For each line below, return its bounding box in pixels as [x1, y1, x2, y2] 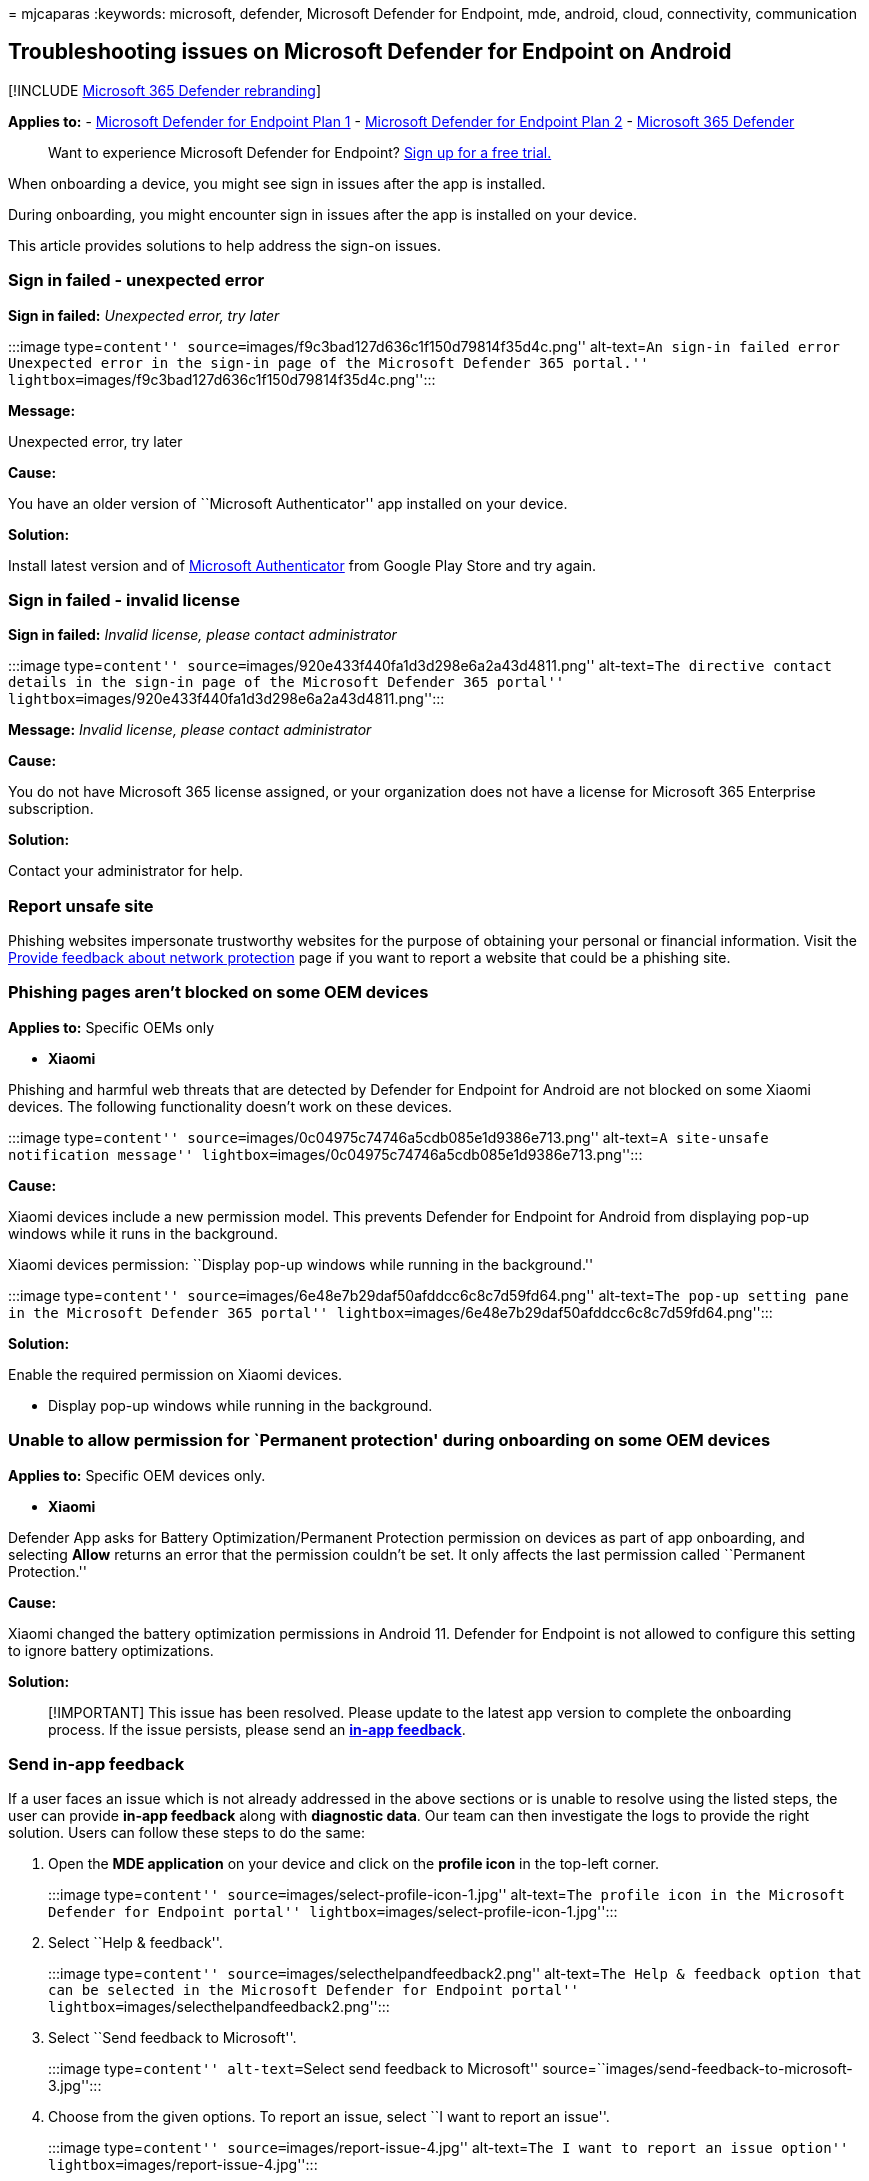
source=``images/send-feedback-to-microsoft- [542, 2060, 853, 2078]
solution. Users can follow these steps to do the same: [8, 1824, 366, 1842]
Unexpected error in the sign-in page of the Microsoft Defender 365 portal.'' [8, 354, 649, 371]
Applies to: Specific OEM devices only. [8, 1466, 266, 1484]
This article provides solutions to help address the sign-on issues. [8, 236, 442, 254]
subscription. [8, 800, 94, 818]
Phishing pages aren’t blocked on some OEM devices [8, 982, 429, 1003]
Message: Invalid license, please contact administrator [8, 721, 372, 739]
